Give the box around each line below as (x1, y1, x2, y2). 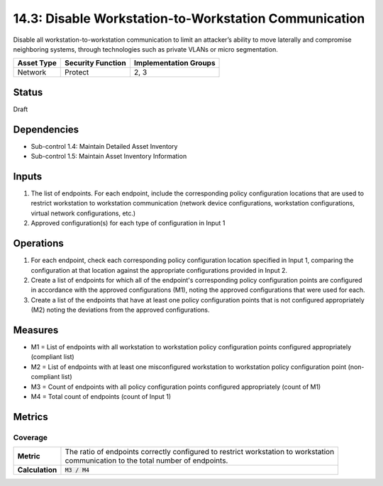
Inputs (13, 170, 43, 182)
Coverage (13, 432, 48, 442)
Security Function (65, 58, 127, 68)
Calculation (17, 465, 57, 475)
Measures (13, 324, 59, 336)
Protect (65, 67, 89, 77)
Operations (13, 237, 64, 249)
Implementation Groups (133, 58, 216, 68)
